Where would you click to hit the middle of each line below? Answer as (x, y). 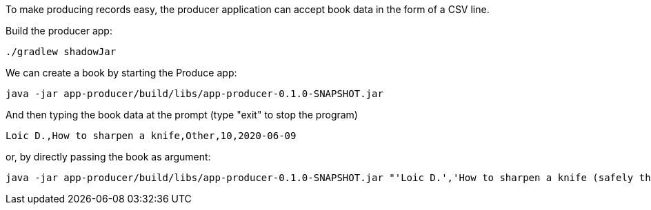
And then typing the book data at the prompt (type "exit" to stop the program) (182, 115)
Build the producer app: (59, 31)
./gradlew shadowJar (61, 52)
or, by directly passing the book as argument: (108, 157)
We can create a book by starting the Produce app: (121, 73)
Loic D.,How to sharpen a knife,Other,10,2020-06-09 (151, 136)
